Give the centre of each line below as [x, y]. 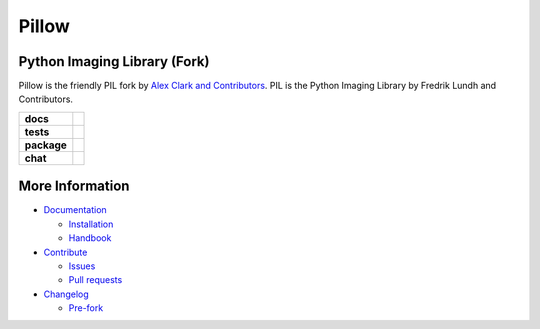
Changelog [66, 294]
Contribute [65, 252]
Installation [91, 224]
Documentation [75, 210]
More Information [74, 186]
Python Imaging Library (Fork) [114, 61]
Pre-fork [86, 308]
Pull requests [95, 280]
